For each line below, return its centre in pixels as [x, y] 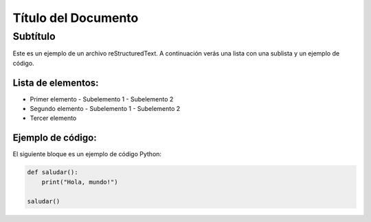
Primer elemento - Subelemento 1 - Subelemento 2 [102, 99]
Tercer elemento [53, 118]
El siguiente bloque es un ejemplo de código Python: [87, 154]
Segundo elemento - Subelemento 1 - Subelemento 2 [105, 109]
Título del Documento [76, 18]
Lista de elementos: [56, 83]
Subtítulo [34, 36]
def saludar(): [53, 172]
